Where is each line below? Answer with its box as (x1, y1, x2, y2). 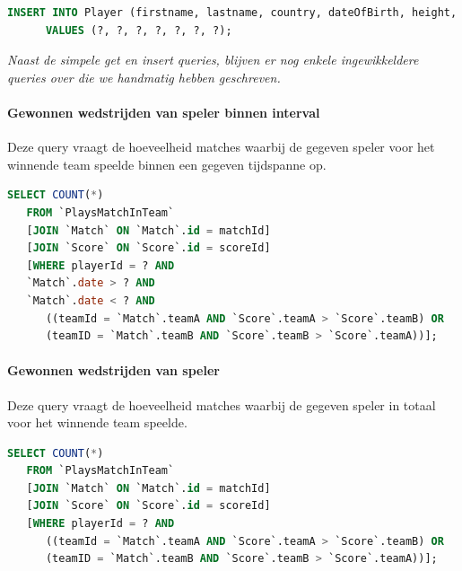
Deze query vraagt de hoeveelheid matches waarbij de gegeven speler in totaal (7, 395, 436, 414)
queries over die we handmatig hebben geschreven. (7, 67, 281, 86)
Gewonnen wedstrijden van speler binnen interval (7, 102, 320, 121)
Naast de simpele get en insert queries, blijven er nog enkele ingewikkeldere (7, 50, 419, 69)
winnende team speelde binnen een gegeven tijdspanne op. (7, 154, 327, 173)
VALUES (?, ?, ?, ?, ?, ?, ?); (45, 23, 232, 37)
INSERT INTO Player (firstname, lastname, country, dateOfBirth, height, (7, 6, 458, 19)
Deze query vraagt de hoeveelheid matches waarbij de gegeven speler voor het (7, 137, 435, 156)
